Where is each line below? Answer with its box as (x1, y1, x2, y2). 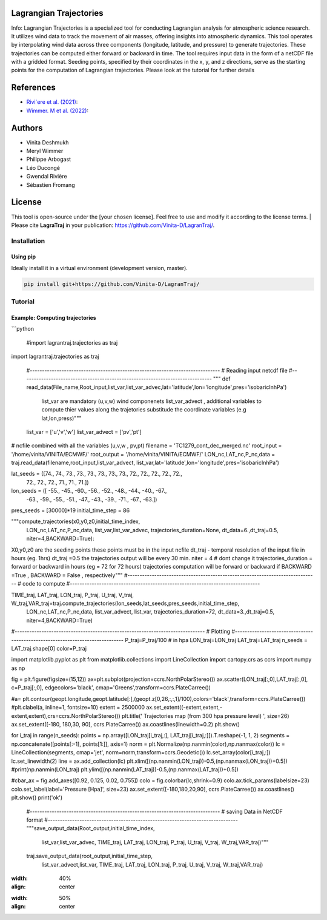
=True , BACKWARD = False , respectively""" (11, 571, 123, 579)
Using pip (11, 253, 36, 260)
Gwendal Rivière (26, 173, 67, 180)
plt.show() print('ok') (11, 794, 63, 801)
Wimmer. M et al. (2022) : (26, 107, 89, 114)
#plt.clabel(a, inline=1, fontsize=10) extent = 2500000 (11, 704, 145, 711)
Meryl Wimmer (26, 147, 64, 155)
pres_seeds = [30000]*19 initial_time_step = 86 (11, 507, 130, 514)
